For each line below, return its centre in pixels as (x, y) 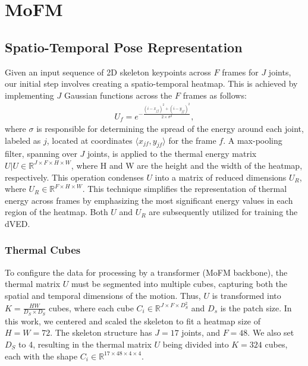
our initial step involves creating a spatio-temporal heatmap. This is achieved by (151, 83)
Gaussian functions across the (118, 95)
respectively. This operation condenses (74, 177)
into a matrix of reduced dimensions (221, 177)
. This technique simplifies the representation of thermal (185, 189)
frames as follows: (215, 95)
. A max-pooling (253, 140)
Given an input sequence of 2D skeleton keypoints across (108, 72)
